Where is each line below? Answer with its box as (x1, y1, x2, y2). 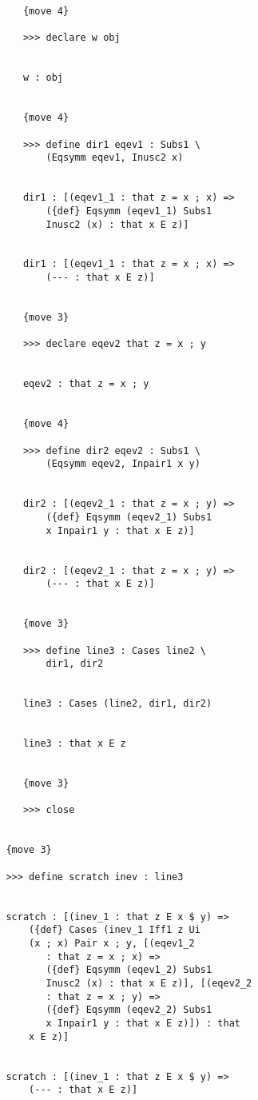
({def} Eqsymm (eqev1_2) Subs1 (46, 964, 212, 976)
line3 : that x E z (22, 738, 126, 750)
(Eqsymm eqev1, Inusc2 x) (46, 152, 184, 164)
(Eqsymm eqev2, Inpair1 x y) (46, 458, 200, 470)
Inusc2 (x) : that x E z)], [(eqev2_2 (46, 977, 252, 989)
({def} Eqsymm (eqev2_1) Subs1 (46, 511, 212, 523)
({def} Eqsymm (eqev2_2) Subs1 (46, 1004, 212, 1016)
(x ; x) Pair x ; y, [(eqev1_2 (29, 937, 195, 949)
